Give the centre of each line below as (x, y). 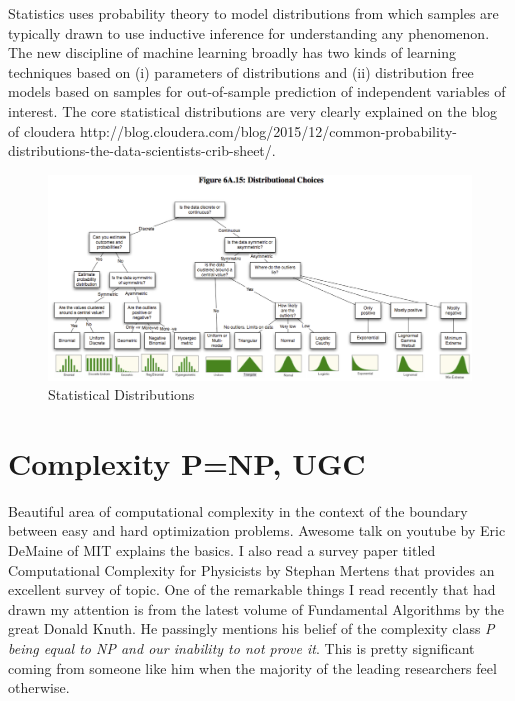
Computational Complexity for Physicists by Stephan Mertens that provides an (251, 569)
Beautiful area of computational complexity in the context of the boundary (238, 510)
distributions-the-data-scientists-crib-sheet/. (142, 150)
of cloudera (42, 130)
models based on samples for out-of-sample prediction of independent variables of (257, 91)
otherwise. (39, 687)
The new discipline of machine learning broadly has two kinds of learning (232, 52)
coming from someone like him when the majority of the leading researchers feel (252, 667)
